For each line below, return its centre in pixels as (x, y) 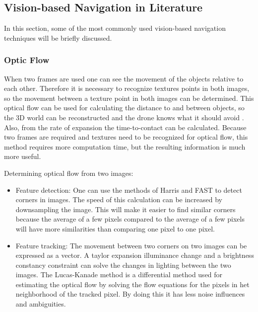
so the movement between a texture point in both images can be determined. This (129, 98)
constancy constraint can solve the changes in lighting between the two (123, 265)
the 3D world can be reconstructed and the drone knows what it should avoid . (124, 117)
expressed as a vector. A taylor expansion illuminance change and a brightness (135, 255)
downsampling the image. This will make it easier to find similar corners (126, 209)
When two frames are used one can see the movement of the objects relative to (124, 78)
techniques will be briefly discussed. (58, 38)
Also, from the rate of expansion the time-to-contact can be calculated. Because (125, 127)
